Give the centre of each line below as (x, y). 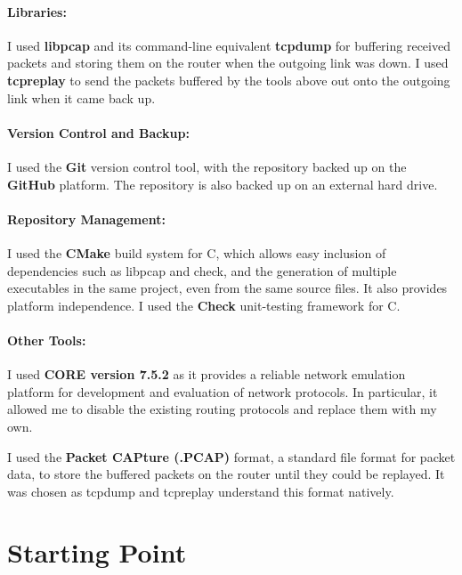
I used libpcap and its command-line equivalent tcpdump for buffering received (229, 45)
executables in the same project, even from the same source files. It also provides (227, 288)
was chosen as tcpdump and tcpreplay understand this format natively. (201, 491)
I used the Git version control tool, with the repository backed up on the (207, 166)
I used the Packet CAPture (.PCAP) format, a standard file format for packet (231, 456)
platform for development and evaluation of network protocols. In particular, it (223, 391)
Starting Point (97, 552)
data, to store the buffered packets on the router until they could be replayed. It (226, 474)
